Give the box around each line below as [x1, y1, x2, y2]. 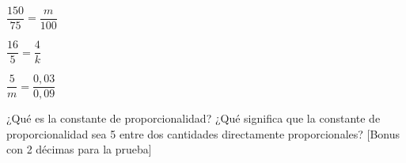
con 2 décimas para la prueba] [6, 141, 152, 157]
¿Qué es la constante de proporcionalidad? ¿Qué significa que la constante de [6, 110, 381, 127]
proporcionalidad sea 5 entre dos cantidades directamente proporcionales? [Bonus [6, 125, 400, 142]
